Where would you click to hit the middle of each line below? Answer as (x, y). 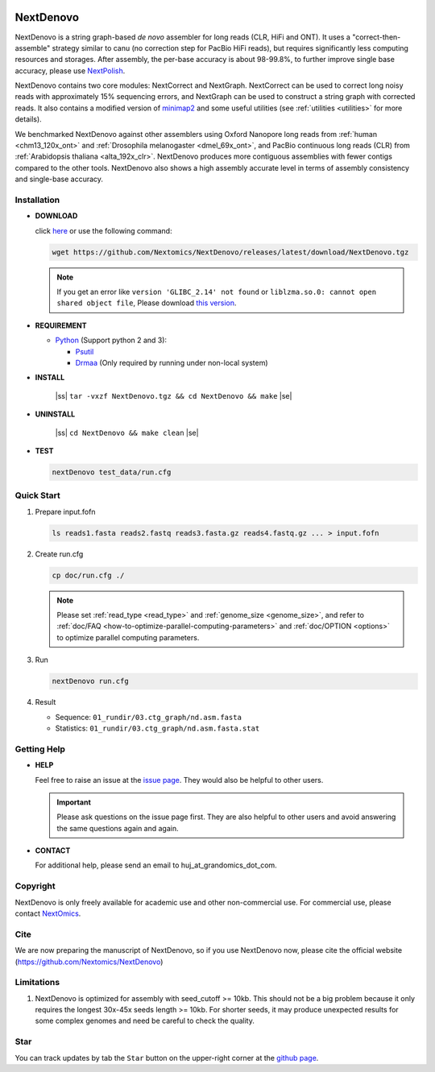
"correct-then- (376, 37)
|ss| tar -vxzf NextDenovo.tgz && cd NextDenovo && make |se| (174, 395)
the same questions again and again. (118, 828)
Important (74, 802)
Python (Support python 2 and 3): (111, 340)
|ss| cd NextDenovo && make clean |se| (127, 433)
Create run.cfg (59, 554)
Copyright (35, 886)
